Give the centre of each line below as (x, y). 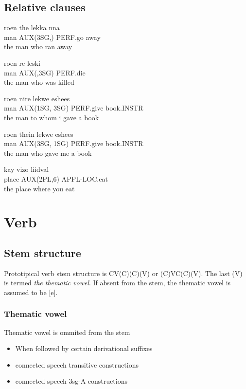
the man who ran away (38, 46)
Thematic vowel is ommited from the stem (67, 332)
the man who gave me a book (48, 153)
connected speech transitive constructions (77, 364)
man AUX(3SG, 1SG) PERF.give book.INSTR (74, 143)
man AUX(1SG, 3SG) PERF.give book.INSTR (74, 108)
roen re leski (22, 63)
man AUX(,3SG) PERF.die (45, 72)
